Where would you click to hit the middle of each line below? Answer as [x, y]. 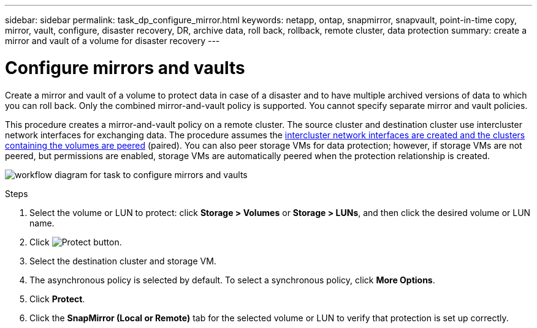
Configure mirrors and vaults [125, 68]
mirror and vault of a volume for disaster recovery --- [112, 41]
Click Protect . [57, 299]
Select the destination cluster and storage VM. [123, 261]
